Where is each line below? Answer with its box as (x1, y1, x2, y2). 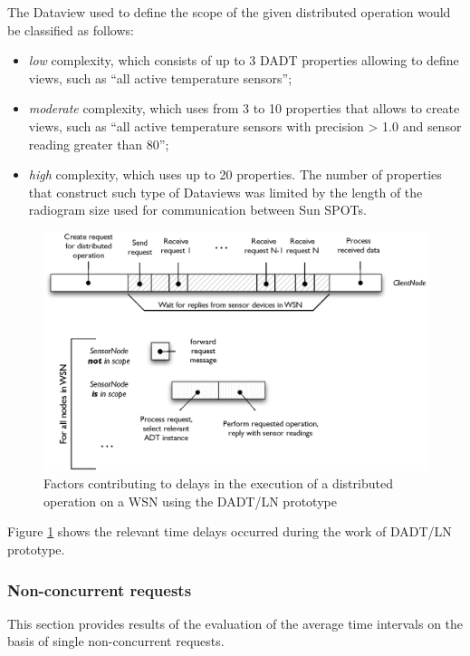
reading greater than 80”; (28, 134, 169, 153)
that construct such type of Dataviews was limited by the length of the (28, 182, 423, 201)
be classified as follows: (7, 20, 134, 39)
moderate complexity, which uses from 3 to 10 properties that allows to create (28, 99, 460, 118)
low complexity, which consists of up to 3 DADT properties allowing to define (28, 51, 459, 70)
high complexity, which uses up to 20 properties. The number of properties (28, 165, 442, 184)
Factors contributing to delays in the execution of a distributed (43, 474, 393, 493)
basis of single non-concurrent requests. (7, 632, 225, 651)
